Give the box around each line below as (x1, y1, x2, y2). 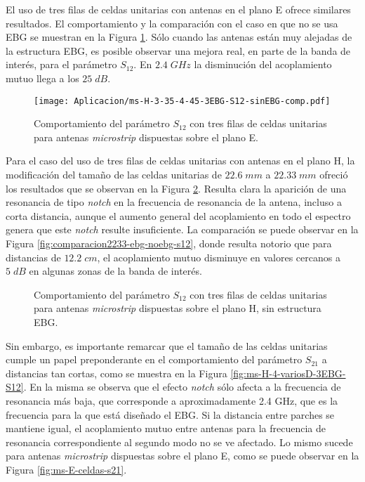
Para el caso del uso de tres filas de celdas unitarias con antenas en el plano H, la (6, 153, 355, 168)
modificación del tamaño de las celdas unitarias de (6, 167, 222, 181)
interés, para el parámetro (6, 57, 117, 72)
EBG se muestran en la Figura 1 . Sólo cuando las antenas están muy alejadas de (6, 30, 352, 44)
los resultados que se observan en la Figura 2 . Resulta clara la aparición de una (6, 181, 347, 195)
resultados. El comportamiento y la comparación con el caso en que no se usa (6, 15, 338, 30)
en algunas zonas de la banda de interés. (29, 263, 202, 278)
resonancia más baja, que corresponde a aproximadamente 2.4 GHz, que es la (6, 393, 338, 408)
